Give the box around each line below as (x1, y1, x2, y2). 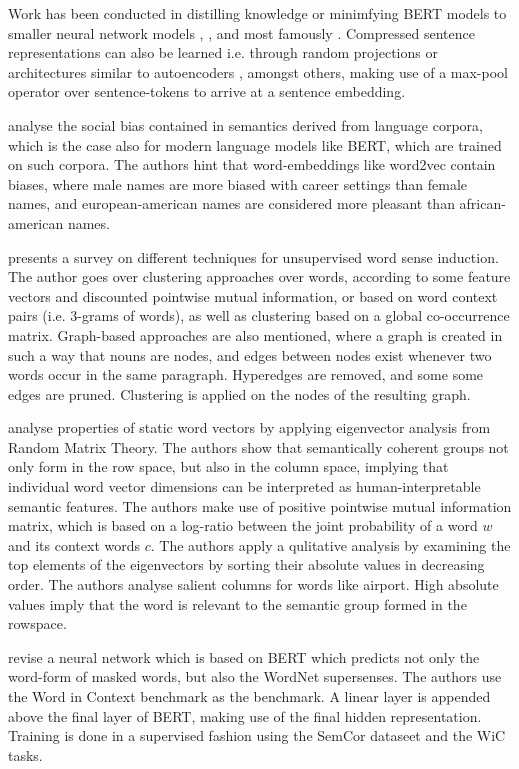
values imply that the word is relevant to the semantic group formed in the (8, 593, 467, 614)
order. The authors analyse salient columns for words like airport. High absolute (8, 574, 499, 595)
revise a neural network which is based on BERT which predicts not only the (8, 646, 480, 667)
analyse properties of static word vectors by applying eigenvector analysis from (8, 417, 491, 438)
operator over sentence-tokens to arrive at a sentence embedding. (8, 81, 406, 102)
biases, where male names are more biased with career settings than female (8, 173, 468, 194)
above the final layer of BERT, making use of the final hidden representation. (8, 705, 482, 726)
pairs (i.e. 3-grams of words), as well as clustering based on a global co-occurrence (8, 305, 510, 326)
